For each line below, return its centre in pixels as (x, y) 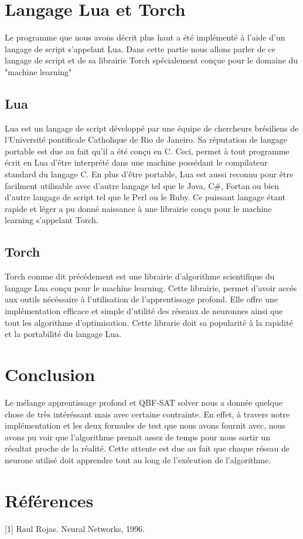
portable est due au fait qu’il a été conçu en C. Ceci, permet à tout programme (147, 151)
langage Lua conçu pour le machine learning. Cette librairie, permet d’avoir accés (151, 287)
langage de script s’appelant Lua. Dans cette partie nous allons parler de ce (140, 48)
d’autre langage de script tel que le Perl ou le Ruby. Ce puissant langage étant (145, 197)
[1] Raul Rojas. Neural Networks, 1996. (75, 528)
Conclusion (50, 374)
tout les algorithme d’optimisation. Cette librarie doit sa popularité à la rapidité (149, 322)
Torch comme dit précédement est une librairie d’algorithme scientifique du (140, 276)
